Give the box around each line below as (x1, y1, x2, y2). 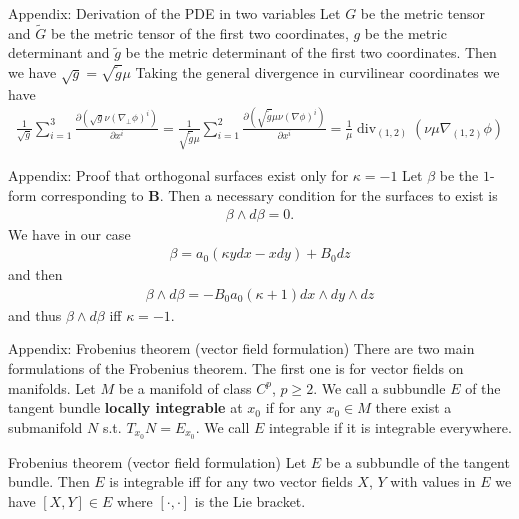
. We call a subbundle (313, 377, 446, 398)
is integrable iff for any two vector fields (109, 471, 353, 492)
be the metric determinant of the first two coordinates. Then (125, 42, 497, 63)
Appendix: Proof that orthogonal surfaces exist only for (8, 165, 349, 186)
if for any (265, 397, 322, 418)
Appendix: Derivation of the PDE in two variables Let (8, 3, 341, 23)
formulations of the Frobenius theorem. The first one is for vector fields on (8, 358, 464, 379)
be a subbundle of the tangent (325, 451, 510, 472)
